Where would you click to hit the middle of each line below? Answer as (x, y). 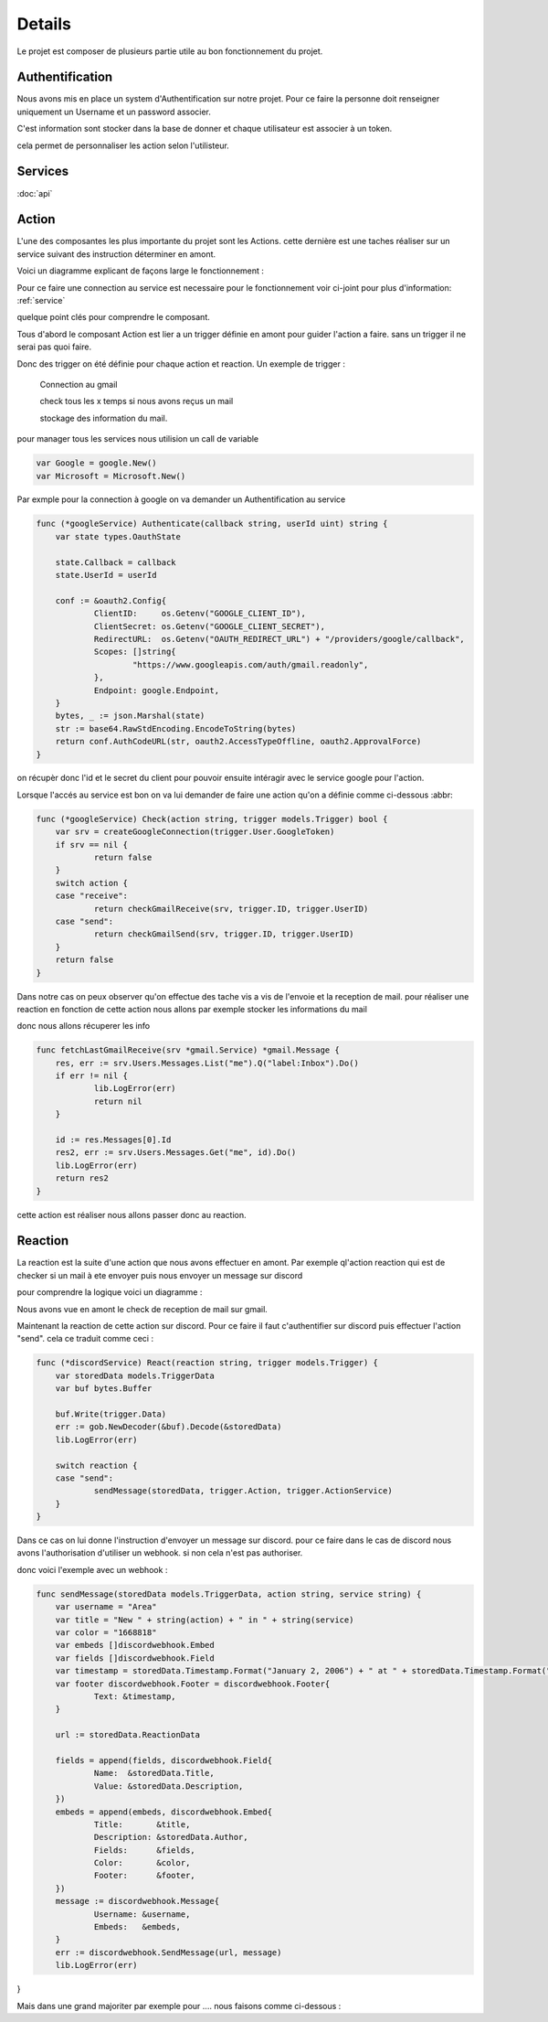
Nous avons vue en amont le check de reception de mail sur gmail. (142, 1309)
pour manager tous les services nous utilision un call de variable (138, 439)
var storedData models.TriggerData (135, 1375)
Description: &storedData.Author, (171, 1837)
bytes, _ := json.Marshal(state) (130, 716)
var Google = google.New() (96, 463)
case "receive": (91, 896)
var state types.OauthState (118, 536)
